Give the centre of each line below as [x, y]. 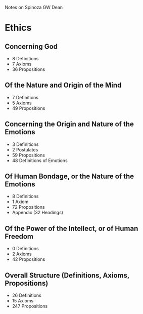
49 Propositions [29, 108]
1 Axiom [20, 202]
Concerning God [31, 46]
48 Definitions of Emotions [40, 160]
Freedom [19, 236]
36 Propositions [29, 69]
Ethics [18, 28]
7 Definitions [25, 97]
